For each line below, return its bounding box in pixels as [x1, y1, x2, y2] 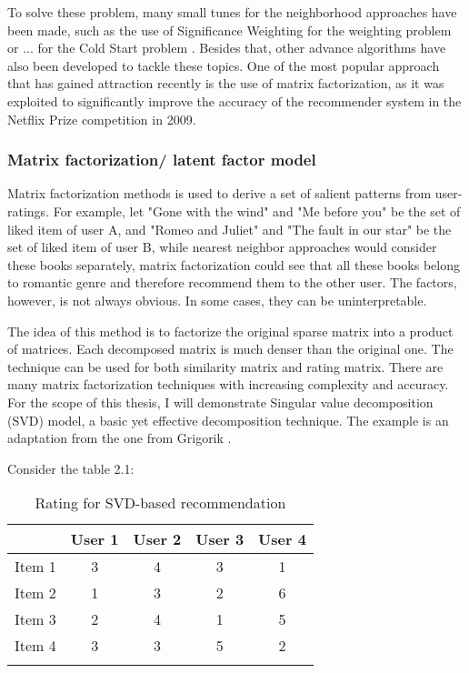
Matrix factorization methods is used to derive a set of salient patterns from [7, 184, 432, 203]
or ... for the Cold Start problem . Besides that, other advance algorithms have [7, 38, 446, 57]
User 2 [133, 528, 182, 550]
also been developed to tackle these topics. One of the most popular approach [7, 55, 440, 75]
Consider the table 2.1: [7, 458, 135, 477]
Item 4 [15, 635, 56, 657]
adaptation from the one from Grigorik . [7, 428, 232, 447]
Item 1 [15, 556, 56, 578]
